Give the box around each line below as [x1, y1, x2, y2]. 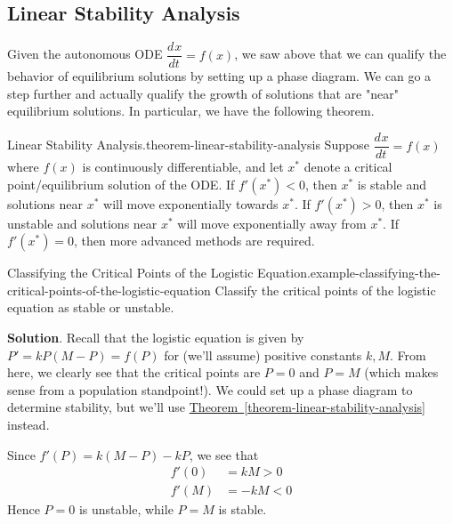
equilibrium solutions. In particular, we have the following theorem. [7, 101, 375, 120]
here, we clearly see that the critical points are [7, 363, 261, 382]
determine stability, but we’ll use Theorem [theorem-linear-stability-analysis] [7, 398, 425, 416]
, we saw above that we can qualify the [234, 44, 447, 63]
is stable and [357, 174, 426, 193]
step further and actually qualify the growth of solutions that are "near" [7, 84, 399, 102]
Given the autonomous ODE [7, 44, 163, 63]
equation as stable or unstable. [7, 298, 174, 317]
